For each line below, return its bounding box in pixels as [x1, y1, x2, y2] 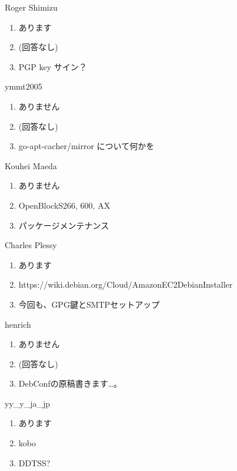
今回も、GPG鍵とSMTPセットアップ [18, 298, 160, 310]
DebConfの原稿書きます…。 [18, 377, 122, 390]
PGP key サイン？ [18, 60, 87, 73]
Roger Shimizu [5, 1, 58, 13]
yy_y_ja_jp [5, 397, 51, 409]
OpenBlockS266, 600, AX [18, 199, 111, 211]
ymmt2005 [5, 80, 42, 93]
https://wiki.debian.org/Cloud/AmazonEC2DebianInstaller [18, 278, 233, 291]
